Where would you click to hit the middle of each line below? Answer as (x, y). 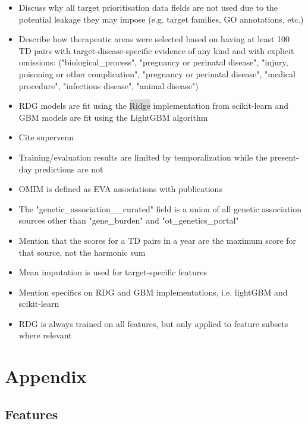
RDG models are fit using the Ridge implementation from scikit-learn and (154, 106)
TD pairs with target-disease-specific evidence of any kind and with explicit (156, 50)
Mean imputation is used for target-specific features (113, 272)
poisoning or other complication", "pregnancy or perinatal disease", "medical (157, 73)
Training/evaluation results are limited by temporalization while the (143, 157)
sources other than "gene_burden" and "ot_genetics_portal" (129, 220)
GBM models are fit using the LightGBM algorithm (113, 117)
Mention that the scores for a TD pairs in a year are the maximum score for (158, 240)
